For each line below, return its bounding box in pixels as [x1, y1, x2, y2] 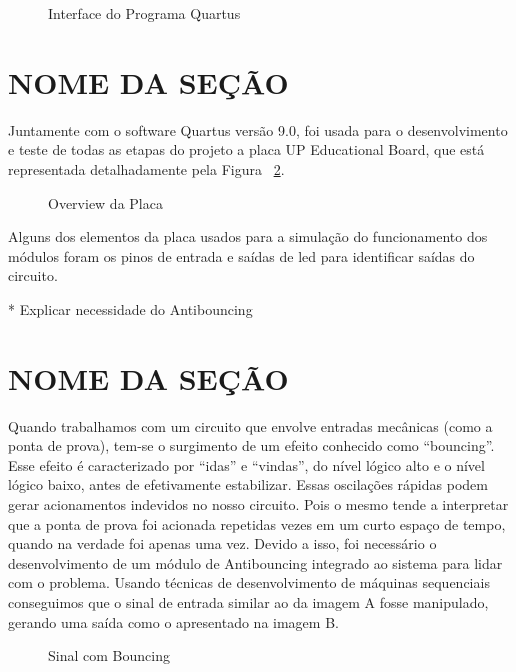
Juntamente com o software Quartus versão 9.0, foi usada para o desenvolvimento [8, 119, 508, 140]
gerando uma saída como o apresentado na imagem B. [8, 611, 339, 632]
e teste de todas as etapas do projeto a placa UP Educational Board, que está [8, 139, 485, 160]
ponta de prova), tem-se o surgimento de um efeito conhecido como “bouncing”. [8, 435, 495, 456]
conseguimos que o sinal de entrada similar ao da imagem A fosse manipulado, [8, 591, 489, 612]
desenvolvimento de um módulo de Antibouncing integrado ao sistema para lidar [8, 552, 503, 573]
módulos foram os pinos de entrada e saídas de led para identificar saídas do [8, 245, 475, 266]
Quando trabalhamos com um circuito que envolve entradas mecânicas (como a [8, 415, 493, 436]
